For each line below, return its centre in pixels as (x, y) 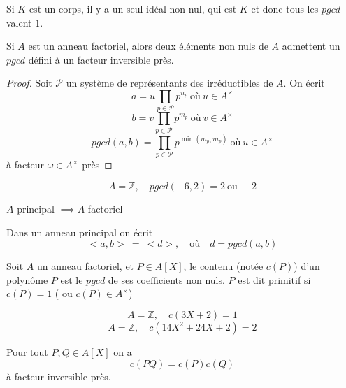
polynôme (27, 279)
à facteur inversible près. (59, 376)
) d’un (307, 266)
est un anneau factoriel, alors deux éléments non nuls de (148, 46)
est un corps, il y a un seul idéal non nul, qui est (133, 8)
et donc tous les (285, 8)
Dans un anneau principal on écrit (80, 232)
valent (19, 22)
